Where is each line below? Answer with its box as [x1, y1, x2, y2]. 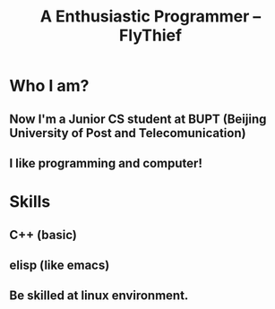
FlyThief [119, 25, 182, 46]
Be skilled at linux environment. [9, 288, 189, 304]
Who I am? [9, 76, 90, 96]
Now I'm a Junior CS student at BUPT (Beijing [9, 111, 267, 126]
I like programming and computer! [9, 155, 203, 171]
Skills [9, 192, 51, 212]
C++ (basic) [9, 227, 78, 243]
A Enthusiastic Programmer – [39, 6, 262, 27]
